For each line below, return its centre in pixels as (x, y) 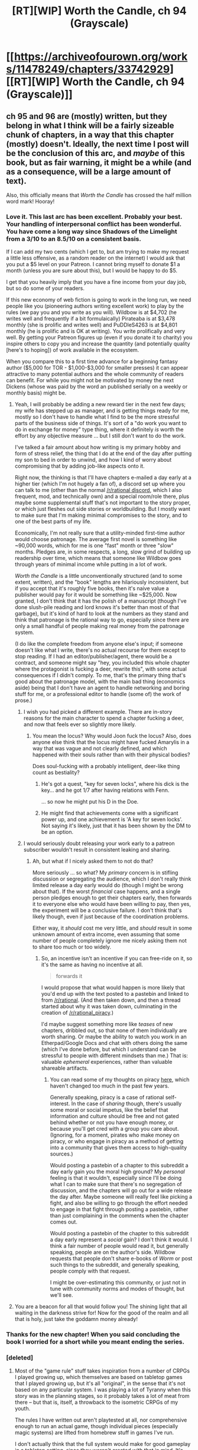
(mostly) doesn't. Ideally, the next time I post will (98, 144)
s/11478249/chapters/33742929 (88, 69)
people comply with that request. (90, 1271)
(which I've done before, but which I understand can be (109, 1049)
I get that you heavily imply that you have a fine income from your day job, (96, 282)
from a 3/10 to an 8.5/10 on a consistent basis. (74, 239)
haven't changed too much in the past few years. (110, 1086)
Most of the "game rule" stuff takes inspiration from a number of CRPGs (102, 1371)
